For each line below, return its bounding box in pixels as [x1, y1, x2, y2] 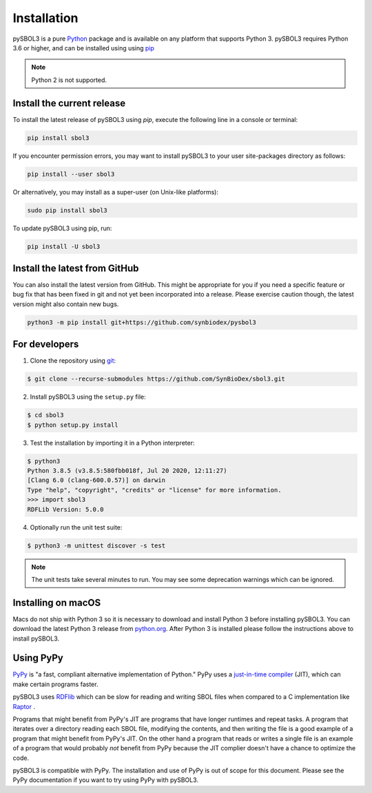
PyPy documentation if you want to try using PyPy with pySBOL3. [12, 776, 199, 784]
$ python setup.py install [27, 421, 118, 429]
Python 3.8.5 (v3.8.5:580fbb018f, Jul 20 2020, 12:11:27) [27, 466, 227, 474]
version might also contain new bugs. [12, 300, 119, 308]
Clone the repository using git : [30, 357, 116, 365]
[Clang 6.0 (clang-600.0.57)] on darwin [27, 476, 165, 484]
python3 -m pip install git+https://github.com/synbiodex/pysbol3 [27, 318, 256, 326]
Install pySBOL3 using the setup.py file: [30, 393, 146, 401]
